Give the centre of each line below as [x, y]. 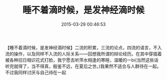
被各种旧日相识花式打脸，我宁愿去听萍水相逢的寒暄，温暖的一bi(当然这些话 [82, 60]
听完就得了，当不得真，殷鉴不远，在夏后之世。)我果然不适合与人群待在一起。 [83, 66]
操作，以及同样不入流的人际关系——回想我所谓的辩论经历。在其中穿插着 [88, 54]
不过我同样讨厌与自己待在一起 [36, 72]
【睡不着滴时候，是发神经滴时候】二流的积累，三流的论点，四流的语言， [79, 47]
